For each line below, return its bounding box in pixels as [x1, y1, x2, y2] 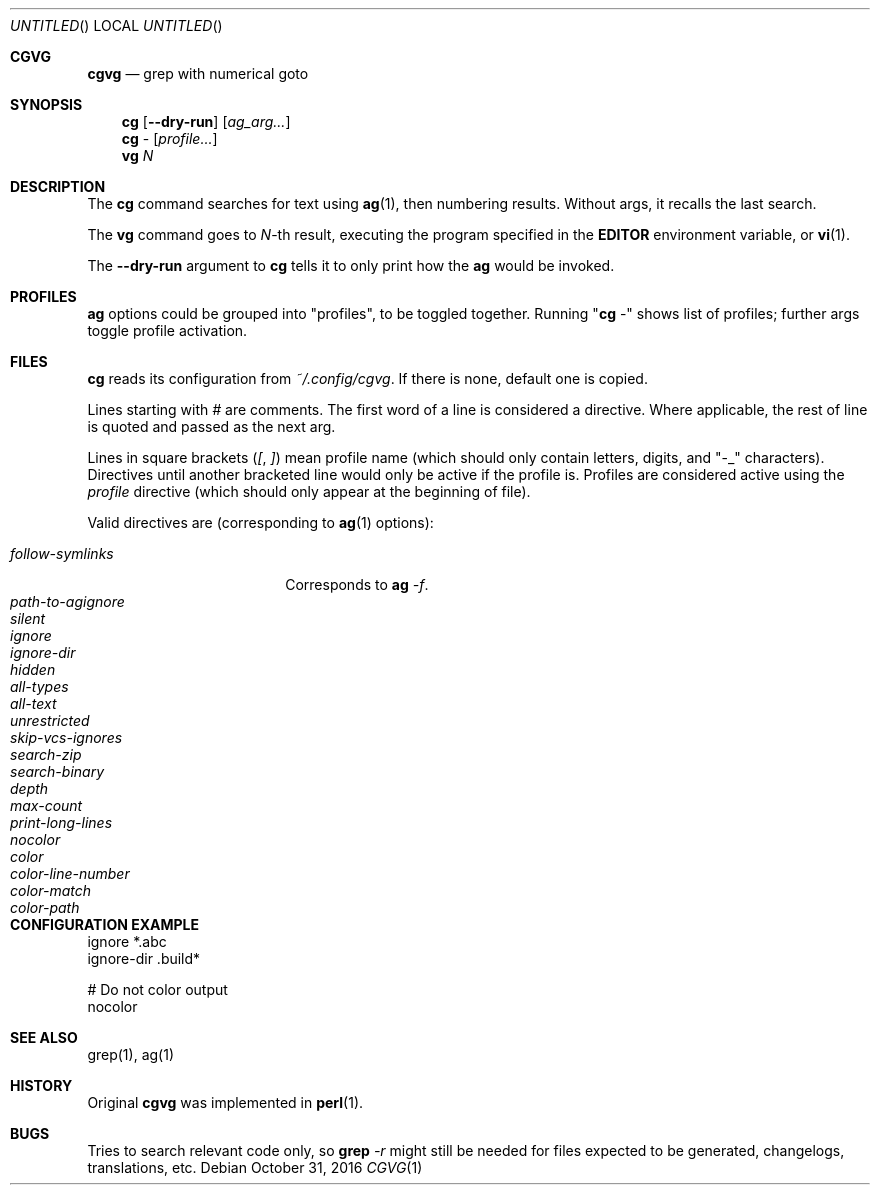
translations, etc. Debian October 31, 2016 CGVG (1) [87, 1159, 423, 1176]
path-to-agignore [10, 593, 125, 610]
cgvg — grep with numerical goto [87, 65, 309, 82]
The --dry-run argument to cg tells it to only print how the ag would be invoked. [87, 257, 615, 274]
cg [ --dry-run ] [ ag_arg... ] [121, 113, 291, 130]
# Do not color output [87, 981, 228, 998]
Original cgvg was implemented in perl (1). [87, 1094, 364, 1111]
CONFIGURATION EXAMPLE [10, 916, 199, 933]
